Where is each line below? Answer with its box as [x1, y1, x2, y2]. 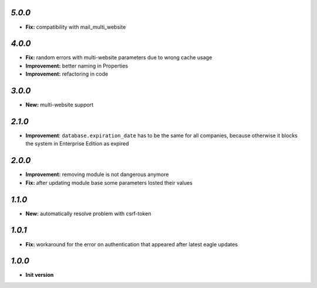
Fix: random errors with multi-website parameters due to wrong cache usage [25, 54, 213, 61]
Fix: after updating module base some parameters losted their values [25, 179, 193, 186]
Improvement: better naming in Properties [25, 62, 129, 69]
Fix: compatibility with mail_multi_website [25, 23, 126, 31]
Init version [25, 272, 54, 279]
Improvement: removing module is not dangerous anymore [25, 171, 169, 178]
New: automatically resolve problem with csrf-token [25, 210, 151, 217]
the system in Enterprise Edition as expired [25, 140, 129, 147]
